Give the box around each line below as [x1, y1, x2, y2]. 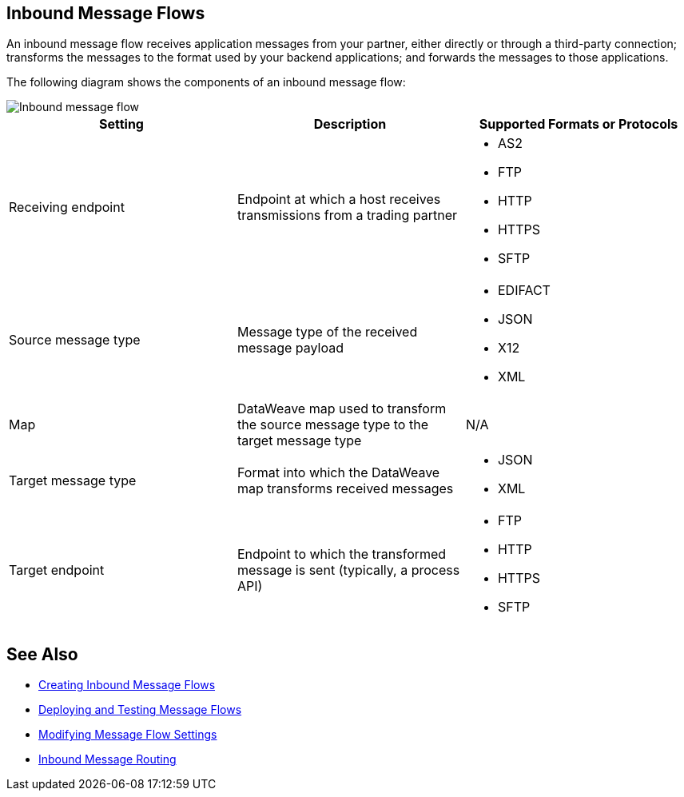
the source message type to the [237, 416, 428, 433]
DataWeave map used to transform [237, 400, 447, 417]
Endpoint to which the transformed [237, 546, 447, 563]
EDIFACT [497, 282, 551, 299]
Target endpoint [9, 562, 105, 579]
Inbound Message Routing [38, 752, 177, 767]
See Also [6, 644, 78, 664]
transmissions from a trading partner [237, 207, 457, 224]
